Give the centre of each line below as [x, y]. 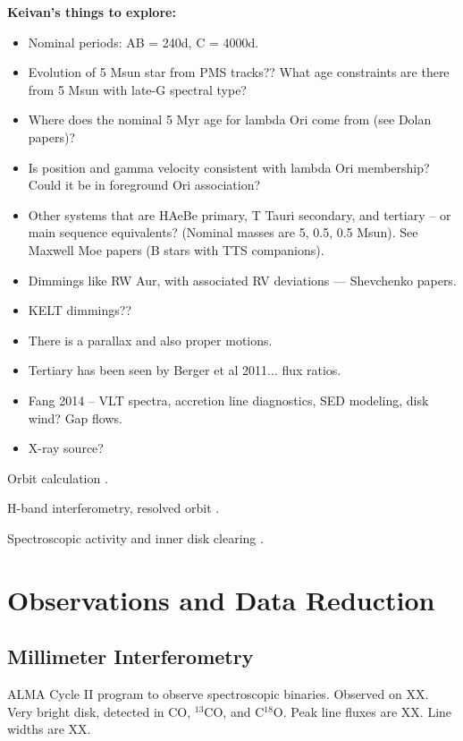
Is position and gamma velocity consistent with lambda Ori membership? [229, 167]
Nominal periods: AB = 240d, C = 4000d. [143, 42]
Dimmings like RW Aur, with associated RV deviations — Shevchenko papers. [242, 280]
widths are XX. [49, 729]
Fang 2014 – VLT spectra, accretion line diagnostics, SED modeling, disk [228, 400]
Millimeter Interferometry [130, 656]
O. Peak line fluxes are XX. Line [362, 711]
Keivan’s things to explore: [92, 12]
